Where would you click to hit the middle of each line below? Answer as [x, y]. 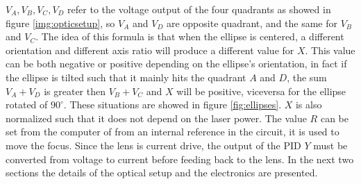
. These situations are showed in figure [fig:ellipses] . [173, 104]
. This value [330, 50]
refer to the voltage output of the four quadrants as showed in [199, 9]
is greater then [75, 91]
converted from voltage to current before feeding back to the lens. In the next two [180, 159]
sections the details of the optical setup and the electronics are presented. [162, 173]
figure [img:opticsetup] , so [60, 23]
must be [330, 145]
